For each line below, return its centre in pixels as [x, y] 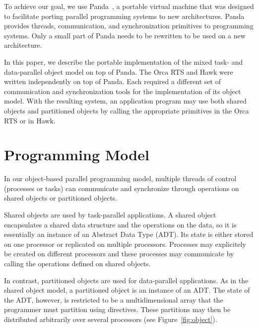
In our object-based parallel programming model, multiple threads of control [120, 178]
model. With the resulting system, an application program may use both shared [126, 101]
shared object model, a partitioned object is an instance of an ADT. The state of [127, 290]
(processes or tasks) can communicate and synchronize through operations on [122, 188]
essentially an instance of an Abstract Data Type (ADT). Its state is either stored [129, 234]
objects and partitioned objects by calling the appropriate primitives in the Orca [127, 110]
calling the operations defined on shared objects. [77, 263]
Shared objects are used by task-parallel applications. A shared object [110, 215]
